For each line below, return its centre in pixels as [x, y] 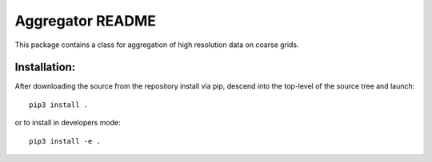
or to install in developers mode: [68, 123]
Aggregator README [85, 21]
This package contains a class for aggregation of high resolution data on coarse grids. [157, 45]
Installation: [45, 67]
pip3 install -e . [65, 141]
